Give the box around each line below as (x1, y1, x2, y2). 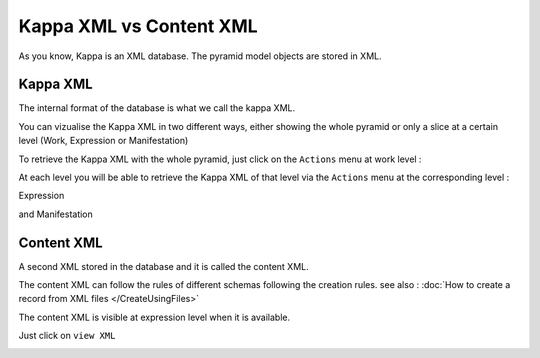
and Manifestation (18, 208, 94, 220)
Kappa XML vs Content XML (18, 15, 259, 37)
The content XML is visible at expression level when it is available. (18, 311, 290, 323)
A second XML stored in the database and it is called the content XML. (18, 260, 309, 272)
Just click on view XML (18, 330, 116, 342)
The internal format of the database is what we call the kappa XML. (18, 102, 295, 114)
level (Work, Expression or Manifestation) (18, 135, 189, 147)
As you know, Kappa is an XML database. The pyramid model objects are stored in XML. (18, 50, 382, 62)
